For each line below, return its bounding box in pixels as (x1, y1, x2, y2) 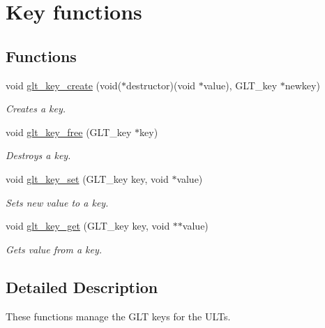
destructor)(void (126, 77, 196, 92)
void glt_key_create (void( (6, 77, 122, 92)
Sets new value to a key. (6, 195, 109, 209)
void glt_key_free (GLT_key (6, 124, 132, 139)
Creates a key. (6, 101, 66, 116)
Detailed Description (6, 276, 158, 297)
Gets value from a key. (6, 241, 103, 256)
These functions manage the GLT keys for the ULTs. (6, 308, 231, 323)
